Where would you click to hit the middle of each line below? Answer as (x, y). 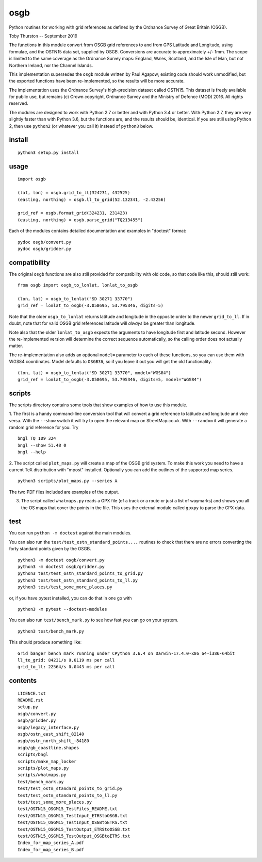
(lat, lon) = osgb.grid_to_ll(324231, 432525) (74, 193)
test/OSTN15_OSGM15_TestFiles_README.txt (67, 809)
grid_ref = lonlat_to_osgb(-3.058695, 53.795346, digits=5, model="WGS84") (110, 379)
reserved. (19, 103)
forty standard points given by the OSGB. (50, 549)
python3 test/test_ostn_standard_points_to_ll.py (78, 580)
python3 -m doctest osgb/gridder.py (61, 567)
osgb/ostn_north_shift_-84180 (54, 741)
